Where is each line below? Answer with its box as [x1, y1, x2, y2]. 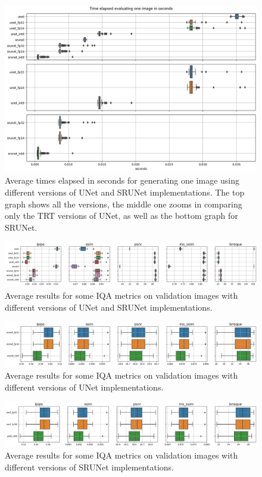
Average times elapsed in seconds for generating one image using [5, 174, 240, 187]
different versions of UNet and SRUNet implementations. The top [5, 185, 245, 198]
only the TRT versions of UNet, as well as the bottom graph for [5, 209, 238, 222]
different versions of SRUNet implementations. [5, 461, 174, 473]
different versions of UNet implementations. [5, 380, 164, 393]
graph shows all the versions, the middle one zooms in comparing [5, 197, 242, 210]
